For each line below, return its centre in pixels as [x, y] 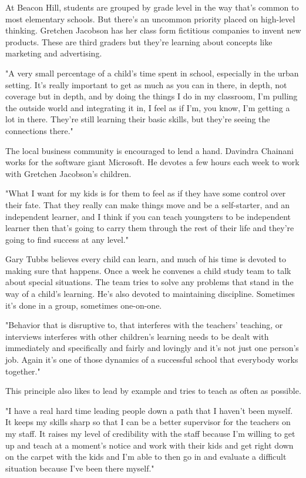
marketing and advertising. [54, 53]
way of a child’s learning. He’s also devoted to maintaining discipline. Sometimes [150, 294]
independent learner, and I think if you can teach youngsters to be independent [148, 216]
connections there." [39, 130]
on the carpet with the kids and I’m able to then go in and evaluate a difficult [146, 457]
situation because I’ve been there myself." [80, 468]
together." [23, 371]
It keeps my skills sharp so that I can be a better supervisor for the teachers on [148, 422]
